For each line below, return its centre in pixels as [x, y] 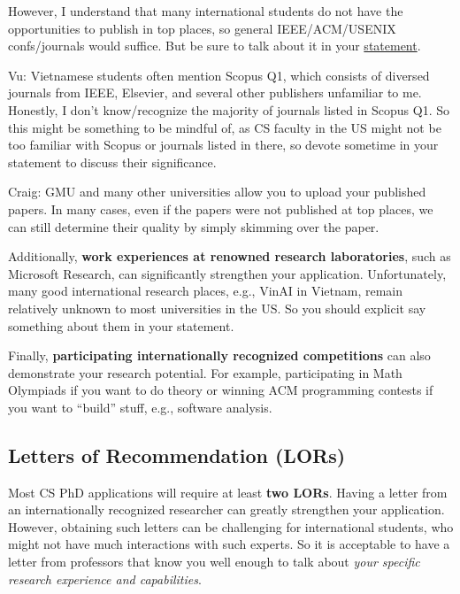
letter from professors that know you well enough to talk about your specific [214, 562]
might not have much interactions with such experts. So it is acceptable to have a [229, 544]
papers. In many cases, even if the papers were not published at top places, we [221, 208]
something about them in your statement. [121, 325]
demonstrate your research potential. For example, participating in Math [205, 372]
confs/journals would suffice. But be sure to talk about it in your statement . [215, 46]
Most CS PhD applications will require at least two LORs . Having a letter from [228, 492]
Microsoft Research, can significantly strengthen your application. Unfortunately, [227, 273]
